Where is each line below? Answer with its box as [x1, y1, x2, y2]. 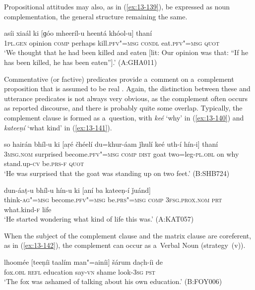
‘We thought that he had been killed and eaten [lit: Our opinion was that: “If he [4, 47, 249, 58]
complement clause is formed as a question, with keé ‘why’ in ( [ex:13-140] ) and [4, 112, 244, 122]
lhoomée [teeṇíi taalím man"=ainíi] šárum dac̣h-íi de [4, 257, 163, 267]
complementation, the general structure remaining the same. [4, 11, 188, 21]
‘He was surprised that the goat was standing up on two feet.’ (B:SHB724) [4, 168, 230, 178]
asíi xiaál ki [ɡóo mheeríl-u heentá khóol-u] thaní [4, 28, 152, 38]
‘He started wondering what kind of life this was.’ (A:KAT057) [4, 214, 194, 224]
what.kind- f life [4, 204, 52, 214]
